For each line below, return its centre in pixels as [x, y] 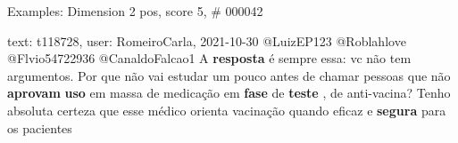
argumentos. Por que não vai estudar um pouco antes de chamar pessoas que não [229, 75]
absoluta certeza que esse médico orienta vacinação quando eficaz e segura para [227, 110]
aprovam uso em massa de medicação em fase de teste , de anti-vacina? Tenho [229, 93]
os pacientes [40, 127]
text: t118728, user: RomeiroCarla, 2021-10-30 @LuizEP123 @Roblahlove [207, 40]
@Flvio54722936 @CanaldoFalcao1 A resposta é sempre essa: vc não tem [209, 58]
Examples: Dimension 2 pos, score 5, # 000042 [135, 11]
